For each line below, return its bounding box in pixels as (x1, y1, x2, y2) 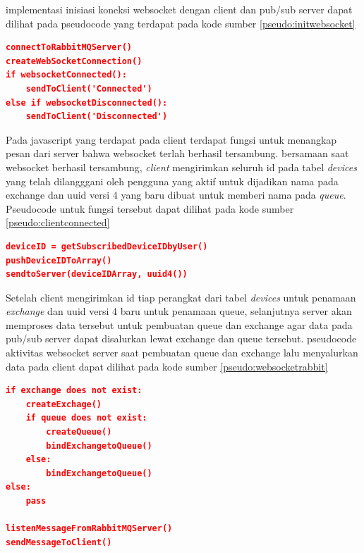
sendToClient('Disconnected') (25, 111, 168, 122)
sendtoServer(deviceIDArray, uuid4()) (6, 269, 188, 280)
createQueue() (46, 427, 112, 437)
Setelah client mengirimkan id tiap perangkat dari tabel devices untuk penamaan (6, 290, 356, 304)
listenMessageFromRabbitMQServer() (6, 523, 173, 534)
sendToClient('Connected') (25, 83, 152, 94)
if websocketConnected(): (6, 70, 127, 80)
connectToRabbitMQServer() (6, 42, 132, 53)
